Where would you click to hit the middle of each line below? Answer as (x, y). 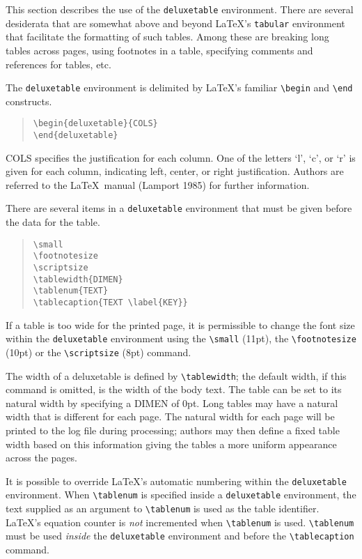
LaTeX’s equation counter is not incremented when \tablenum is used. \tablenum (180, 522)
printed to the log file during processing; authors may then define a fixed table (173, 430)
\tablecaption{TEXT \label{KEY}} (110, 302)
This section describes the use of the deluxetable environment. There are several (180, 9)
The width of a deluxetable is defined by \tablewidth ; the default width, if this (176, 375)
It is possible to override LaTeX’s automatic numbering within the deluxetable (176, 481)
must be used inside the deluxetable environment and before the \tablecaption (180, 536)
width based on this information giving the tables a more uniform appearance (171, 444)
